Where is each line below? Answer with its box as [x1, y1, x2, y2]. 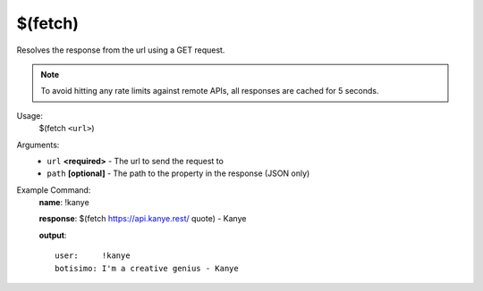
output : [38, 229, 67, 240]
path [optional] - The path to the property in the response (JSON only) [47, 168, 310, 179]
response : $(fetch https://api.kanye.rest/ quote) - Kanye [38, 213, 247, 224]
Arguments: [16, 139, 60, 150]
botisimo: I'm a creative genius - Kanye [55, 263, 239, 273]
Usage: [16, 110, 44, 121]
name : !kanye [38, 197, 89, 208]
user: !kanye [55, 251, 131, 261]
